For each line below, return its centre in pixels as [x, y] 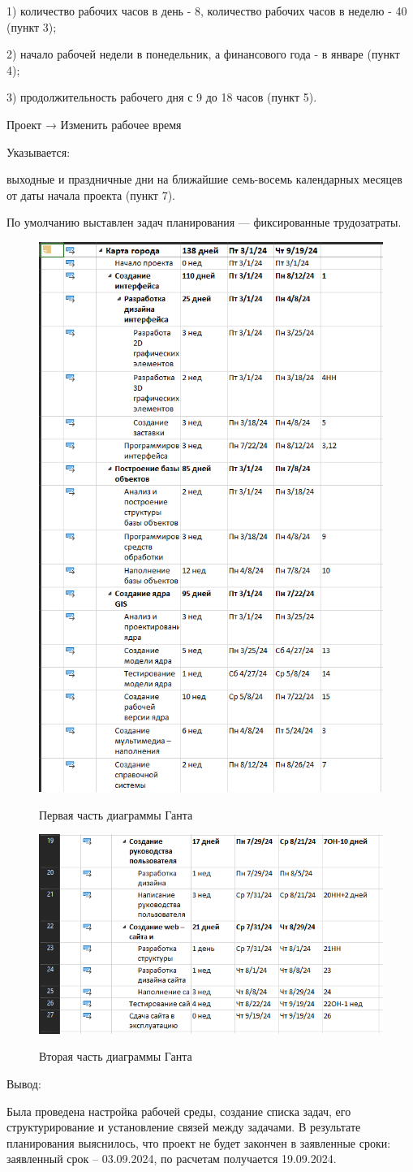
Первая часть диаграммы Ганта [116, 814]
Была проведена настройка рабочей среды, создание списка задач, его [179, 1111]
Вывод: [24, 1084]
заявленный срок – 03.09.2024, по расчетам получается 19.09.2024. [172, 1159]
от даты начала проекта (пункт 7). [91, 195]
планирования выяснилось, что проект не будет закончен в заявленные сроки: [199, 1142]
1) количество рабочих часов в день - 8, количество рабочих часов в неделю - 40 [207, 11]
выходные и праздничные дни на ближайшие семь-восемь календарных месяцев [204, 179]
